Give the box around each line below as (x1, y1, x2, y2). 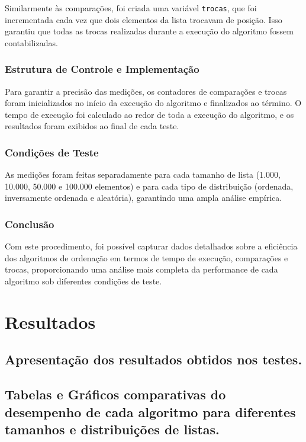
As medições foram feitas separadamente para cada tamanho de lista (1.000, (5, 168, 281, 181)
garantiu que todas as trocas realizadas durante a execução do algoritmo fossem (5, 25, 294, 37)
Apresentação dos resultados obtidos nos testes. (5, 350, 302, 369)
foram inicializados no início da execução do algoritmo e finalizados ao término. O (5, 97, 302, 109)
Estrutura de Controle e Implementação (5, 62, 199, 76)
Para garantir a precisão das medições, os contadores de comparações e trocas (5, 85, 287, 97)
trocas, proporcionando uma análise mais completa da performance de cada (5, 263, 278, 276)
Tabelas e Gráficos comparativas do (5, 385, 226, 403)
